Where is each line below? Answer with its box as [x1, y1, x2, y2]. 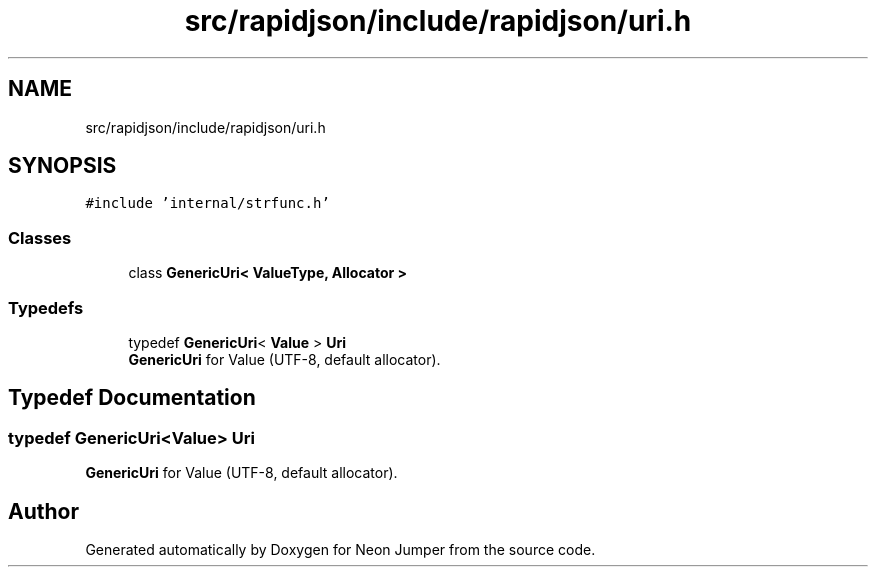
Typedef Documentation [8, 385, 256, 411]
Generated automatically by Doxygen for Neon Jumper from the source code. [85, 541, 596, 558]
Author [8, 498, 79, 524]
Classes [8, 227, 72, 248]
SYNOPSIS [8, 153, 117, 179]
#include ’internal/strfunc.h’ [85, 195, 330, 212]
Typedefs [8, 297, 84, 318]
